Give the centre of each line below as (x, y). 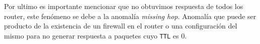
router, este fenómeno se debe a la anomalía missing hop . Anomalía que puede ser (130, 16)
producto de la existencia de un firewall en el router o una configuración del (121, 26)
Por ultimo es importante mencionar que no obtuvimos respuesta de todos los (124, 6)
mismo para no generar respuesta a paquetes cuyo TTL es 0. (96, 35)
